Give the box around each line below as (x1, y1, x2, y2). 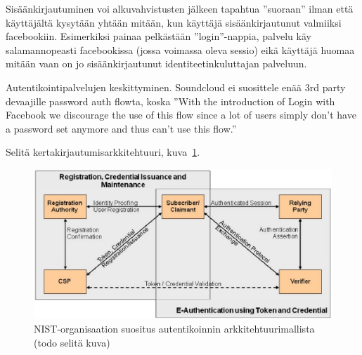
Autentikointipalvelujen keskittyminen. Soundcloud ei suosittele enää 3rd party (6, 79, 346, 94)
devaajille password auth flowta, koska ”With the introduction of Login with (6, 93, 335, 108)
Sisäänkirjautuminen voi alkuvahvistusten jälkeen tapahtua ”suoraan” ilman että (6, 1, 354, 15)
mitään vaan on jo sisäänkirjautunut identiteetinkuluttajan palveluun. (6, 56, 307, 71)
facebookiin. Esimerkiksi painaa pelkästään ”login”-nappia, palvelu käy (6, 29, 311, 43)
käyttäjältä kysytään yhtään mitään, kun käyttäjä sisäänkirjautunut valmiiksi (6, 15, 342, 29)
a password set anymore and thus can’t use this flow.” (6, 121, 237, 135)
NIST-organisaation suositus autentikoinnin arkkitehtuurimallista (34, 321, 315, 335)
